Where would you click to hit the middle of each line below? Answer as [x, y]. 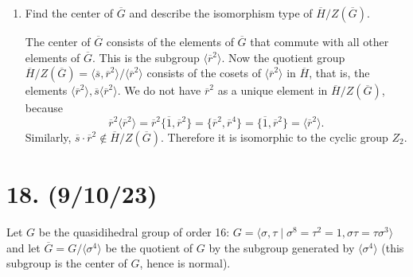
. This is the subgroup [146, 57]
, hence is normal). [185, 263]
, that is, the [339, 73]
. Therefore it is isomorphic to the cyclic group [275, 137]
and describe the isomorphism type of [221, 13]
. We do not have [159, 90]
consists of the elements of [170, 41]
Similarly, [48, 137]
